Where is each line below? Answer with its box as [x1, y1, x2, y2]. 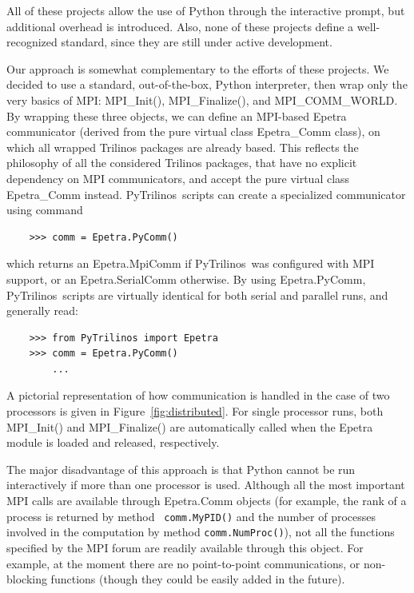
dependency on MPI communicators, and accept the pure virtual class [6, 169, 350, 186]
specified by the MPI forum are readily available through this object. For [6, 539, 364, 555]
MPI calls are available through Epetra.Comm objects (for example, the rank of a [6, 492, 407, 509]
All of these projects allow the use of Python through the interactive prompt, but [6, 2, 405, 18]
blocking [6, 571, 47, 587]
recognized [6, 34, 58, 50]
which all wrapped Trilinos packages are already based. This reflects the [6, 138, 359, 155]
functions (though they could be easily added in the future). [50, 571, 345, 587]
